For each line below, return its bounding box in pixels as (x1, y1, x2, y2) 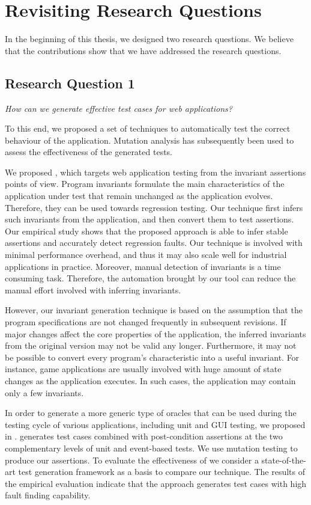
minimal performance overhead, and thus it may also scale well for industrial (5, 248, 287, 261)
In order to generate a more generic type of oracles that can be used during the (5, 406, 297, 419)
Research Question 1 (5, 73, 135, 92)
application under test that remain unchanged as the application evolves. (5, 189, 273, 202)
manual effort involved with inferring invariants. (5, 283, 181, 296)
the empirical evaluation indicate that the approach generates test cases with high (5, 477, 307, 489)
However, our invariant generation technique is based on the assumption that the (5, 304, 303, 316)
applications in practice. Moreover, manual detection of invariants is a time (5, 260, 281, 272)
